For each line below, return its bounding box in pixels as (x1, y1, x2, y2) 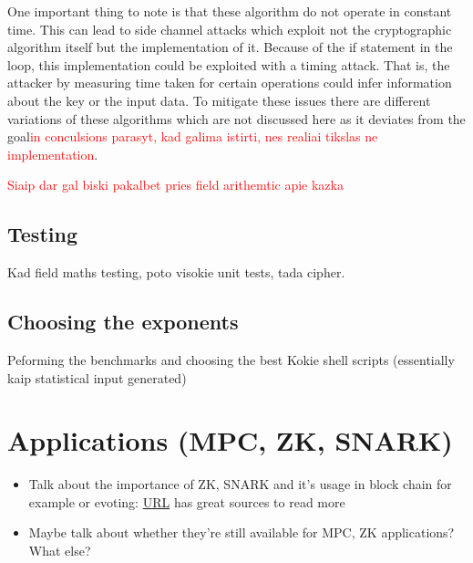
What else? (28, 541, 91, 560)
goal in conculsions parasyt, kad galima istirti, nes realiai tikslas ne (7, 127, 378, 146)
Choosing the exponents (7, 308, 239, 336)
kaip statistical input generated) (7, 368, 187, 387)
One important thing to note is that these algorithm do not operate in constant (7, 2, 452, 20)
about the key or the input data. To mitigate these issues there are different (7, 90, 431, 109)
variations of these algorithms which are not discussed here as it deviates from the (7, 109, 466, 128)
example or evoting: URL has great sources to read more (28, 492, 345, 511)
